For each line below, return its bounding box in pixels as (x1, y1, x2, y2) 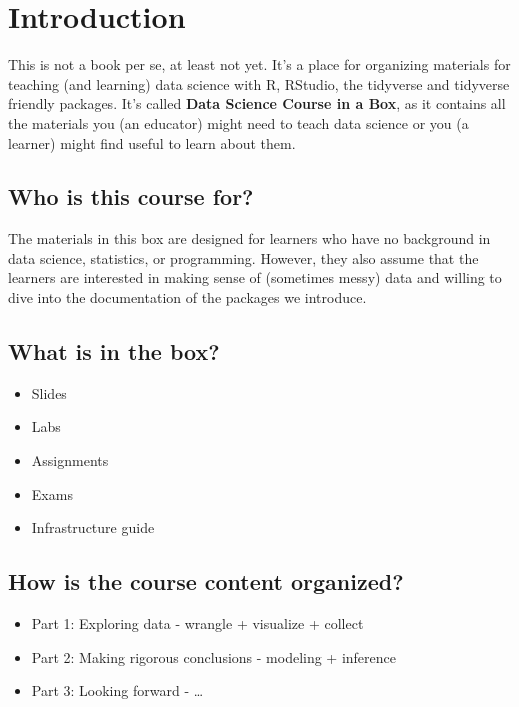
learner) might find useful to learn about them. (8, 132, 296, 153)
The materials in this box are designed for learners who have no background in (8, 228, 491, 249)
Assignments (31, 450, 109, 471)
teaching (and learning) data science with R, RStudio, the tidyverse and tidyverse (8, 73, 510, 94)
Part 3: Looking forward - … (31, 680, 204, 701)
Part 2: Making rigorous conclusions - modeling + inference (31, 646, 397, 667)
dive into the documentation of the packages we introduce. (8, 287, 367, 308)
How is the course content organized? (8, 566, 404, 597)
